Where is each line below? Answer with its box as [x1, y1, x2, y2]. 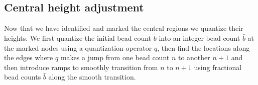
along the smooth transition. [48, 72, 136, 82]
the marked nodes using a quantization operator [4, 42, 152, 53]
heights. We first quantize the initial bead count [4, 33, 152, 43]
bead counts [4, 72, 41, 82]
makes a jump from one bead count [60, 52, 170, 63]
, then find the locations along [157, 42, 250, 53]
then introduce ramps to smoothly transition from [4, 62, 158, 72]
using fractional [194, 62, 242, 72]
